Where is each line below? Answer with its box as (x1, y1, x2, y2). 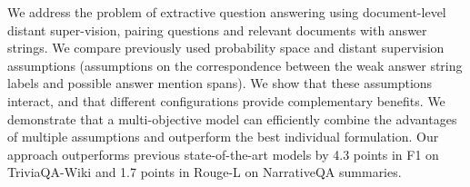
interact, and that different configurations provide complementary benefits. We (7, 91, 445, 110)
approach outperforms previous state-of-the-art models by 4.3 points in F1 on (7, 144, 439, 163)
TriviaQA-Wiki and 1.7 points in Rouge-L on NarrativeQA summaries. (7, 162, 402, 182)
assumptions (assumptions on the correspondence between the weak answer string (7, 55, 463, 74)
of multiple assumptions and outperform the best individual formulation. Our (7, 127, 439, 146)
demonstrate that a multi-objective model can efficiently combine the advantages (7, 109, 457, 128)
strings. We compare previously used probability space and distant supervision (7, 38, 445, 57)
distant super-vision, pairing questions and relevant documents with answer (7, 20, 427, 39)
